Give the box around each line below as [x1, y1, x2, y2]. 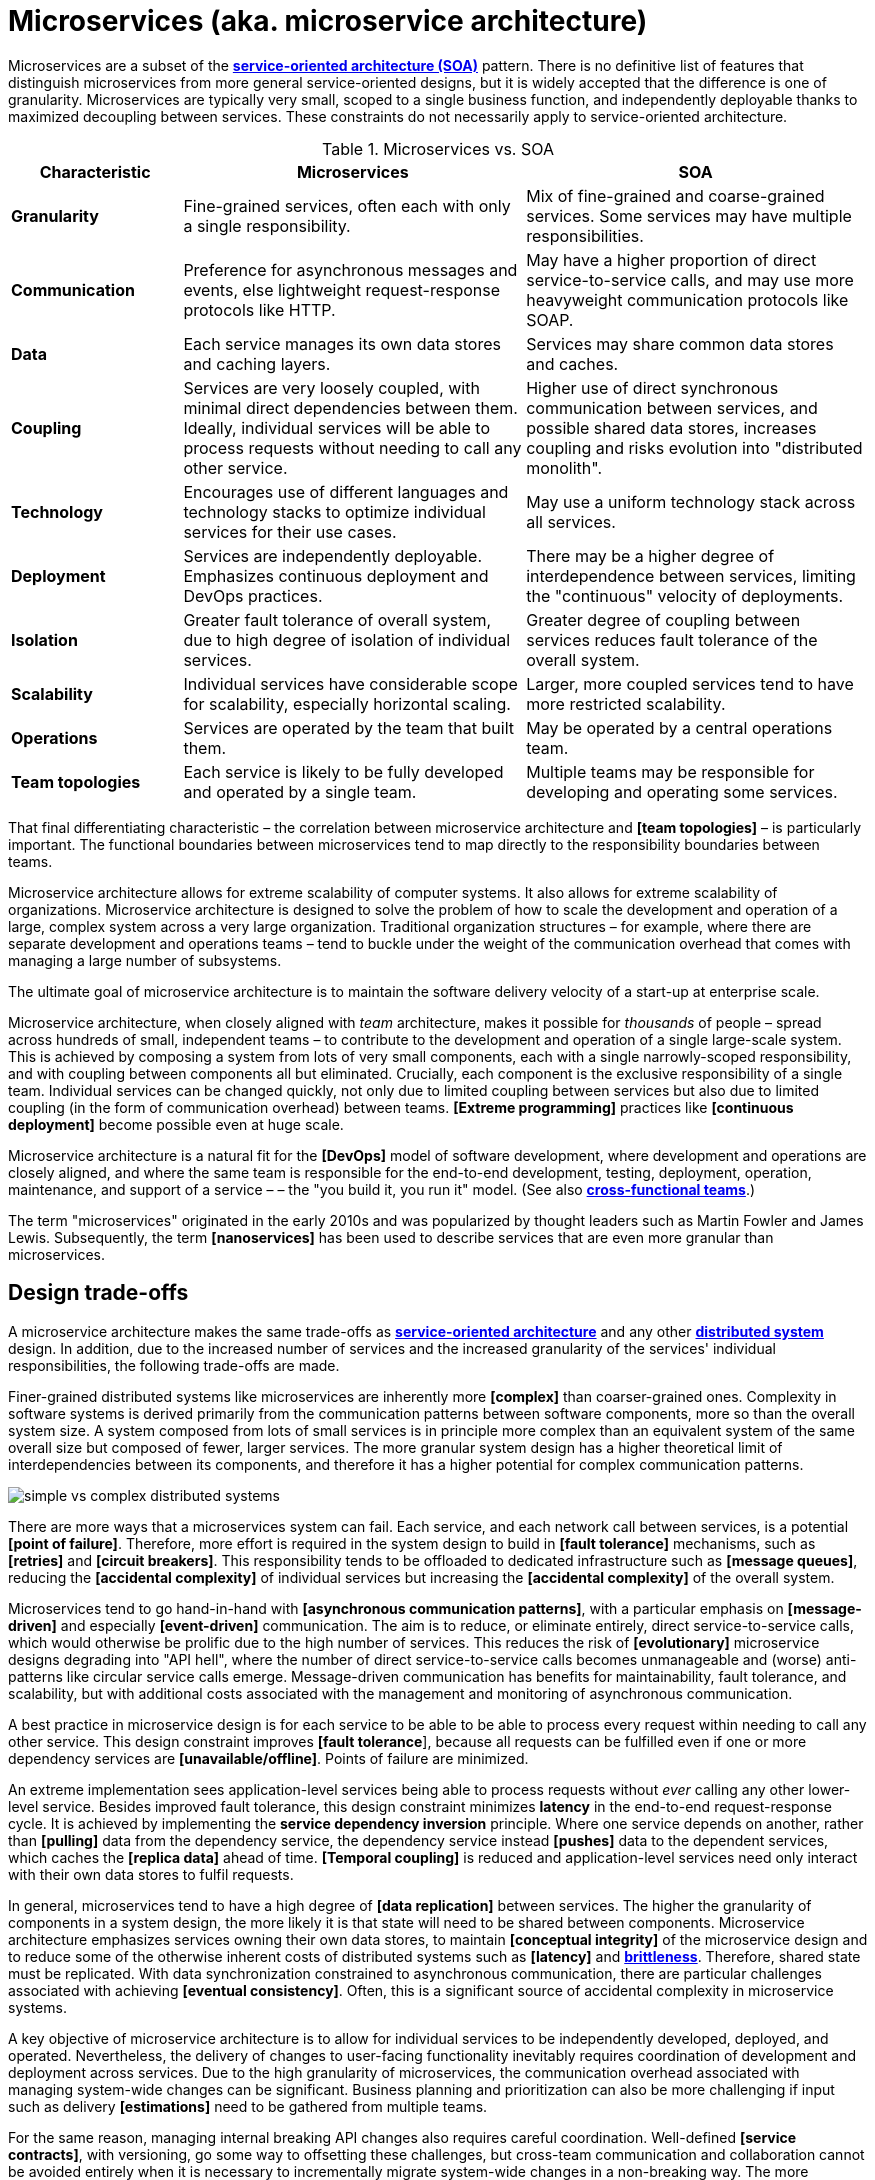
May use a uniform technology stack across [526, 491, 856, 512]
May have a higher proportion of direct [526, 249, 817, 270]
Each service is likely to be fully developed [183, 761, 504, 782]
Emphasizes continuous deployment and [183, 565, 489, 586]
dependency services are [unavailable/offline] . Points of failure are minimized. [8, 1749, 529, 1767]
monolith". [526, 457, 603, 478]
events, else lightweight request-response [183, 279, 501, 300]
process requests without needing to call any [183, 437, 522, 458]
